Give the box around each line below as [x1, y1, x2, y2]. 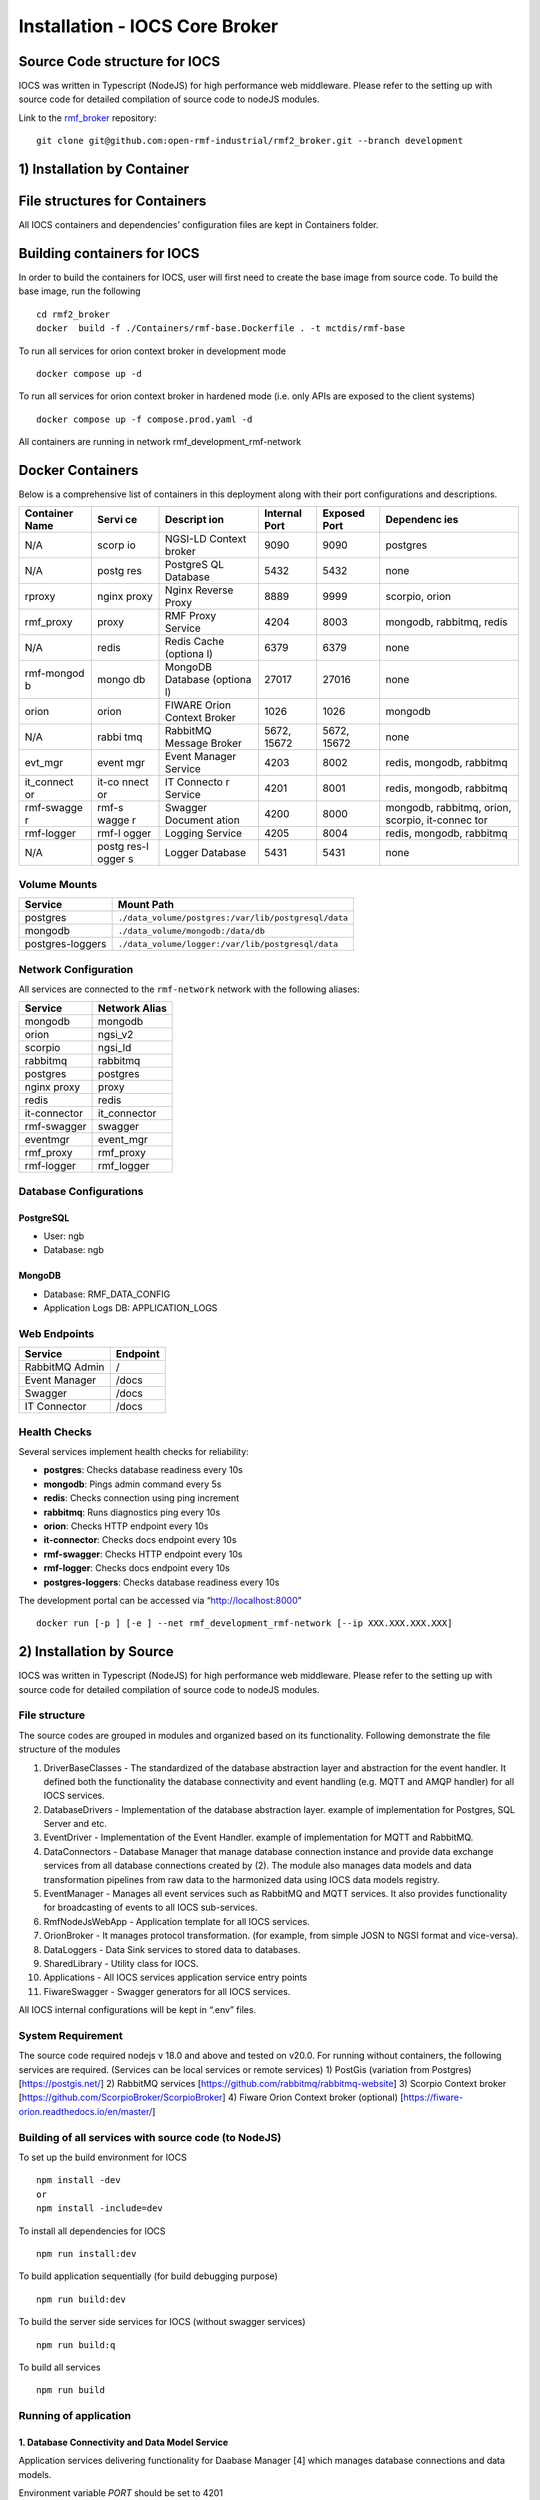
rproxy [24, 590, 56, 604]
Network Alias [97, 1001, 167, 1015]
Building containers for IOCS [18, 245, 200, 262]
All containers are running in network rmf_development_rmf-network [18, 436, 302, 448]
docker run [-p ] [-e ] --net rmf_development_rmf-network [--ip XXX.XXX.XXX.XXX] [36, 1618, 453, 1629]
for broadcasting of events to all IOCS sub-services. [43, 1901, 258, 1914]
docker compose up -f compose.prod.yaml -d [36, 413, 253, 425]
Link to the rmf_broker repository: [18, 111, 157, 124]
